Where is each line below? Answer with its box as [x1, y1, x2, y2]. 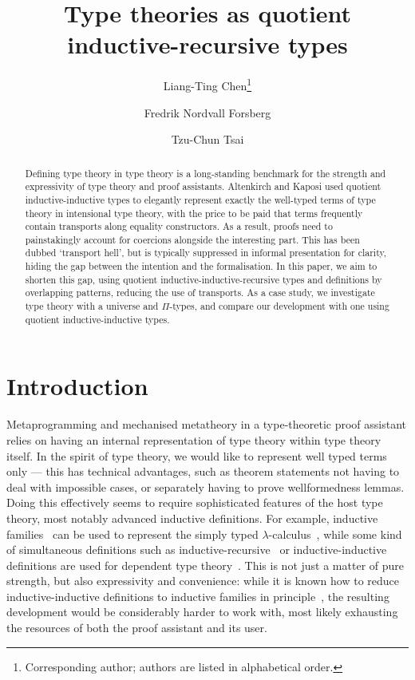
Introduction [6, 370, 148, 402]
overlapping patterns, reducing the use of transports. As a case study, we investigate [25, 286, 375, 299]
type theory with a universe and [25, 299, 159, 313]
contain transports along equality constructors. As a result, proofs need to [25, 219, 333, 233]
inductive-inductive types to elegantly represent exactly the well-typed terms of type [25, 192, 376, 206]
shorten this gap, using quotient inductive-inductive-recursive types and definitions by [25, 272, 382, 286]
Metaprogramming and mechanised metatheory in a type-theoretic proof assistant [6, 416, 407, 433]
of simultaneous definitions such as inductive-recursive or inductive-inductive [6, 541, 387, 558]
